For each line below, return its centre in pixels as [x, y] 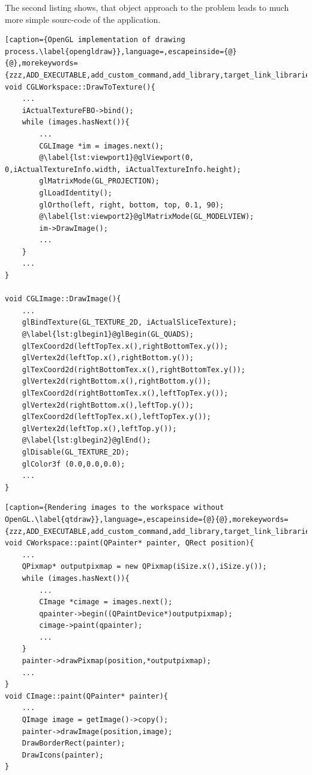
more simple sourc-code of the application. [83, 19]
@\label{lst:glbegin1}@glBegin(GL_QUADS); [108, 335]
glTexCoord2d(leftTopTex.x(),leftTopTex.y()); [116, 417]
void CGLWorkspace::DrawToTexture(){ [80, 87]
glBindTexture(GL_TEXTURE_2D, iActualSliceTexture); [129, 323]
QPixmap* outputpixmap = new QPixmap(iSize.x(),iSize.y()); [144, 567]
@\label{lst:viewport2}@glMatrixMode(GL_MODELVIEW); [147, 217]
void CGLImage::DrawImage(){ [63, 299]
